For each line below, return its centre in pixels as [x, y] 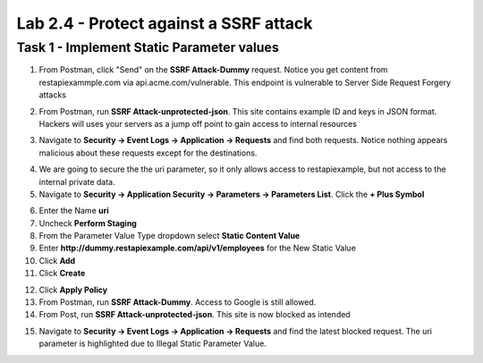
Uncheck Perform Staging [88, 223]
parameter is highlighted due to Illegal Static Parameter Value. [153, 343]
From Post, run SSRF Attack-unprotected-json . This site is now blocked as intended [195, 315]
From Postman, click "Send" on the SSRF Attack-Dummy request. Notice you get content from [213, 70]
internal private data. [77, 181]
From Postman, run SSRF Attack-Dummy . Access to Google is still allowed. [178, 302]
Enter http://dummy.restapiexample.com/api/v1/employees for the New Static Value [198, 248]
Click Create [62, 274]
